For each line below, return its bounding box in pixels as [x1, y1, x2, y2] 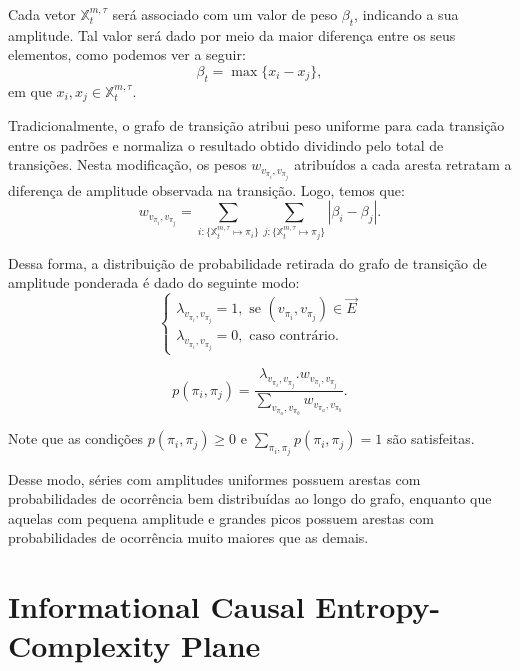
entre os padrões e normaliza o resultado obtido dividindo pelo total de [8, 134, 444, 155]
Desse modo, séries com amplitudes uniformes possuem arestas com [8, 468, 421, 489]
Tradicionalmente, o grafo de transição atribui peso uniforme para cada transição [8, 115, 505, 136]
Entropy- [315, 586, 441, 627]
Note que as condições [8, 428, 144, 449]
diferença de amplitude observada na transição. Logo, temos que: [8, 179, 405, 200]
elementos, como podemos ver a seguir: [8, 44, 246, 65]
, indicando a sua [354, 4, 459, 24]
